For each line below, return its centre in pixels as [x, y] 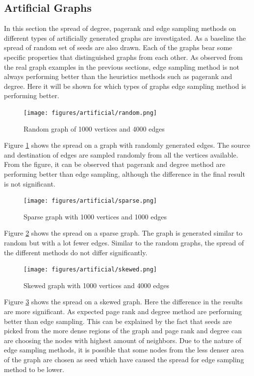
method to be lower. [34, 369]
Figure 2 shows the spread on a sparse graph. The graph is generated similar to [123, 233]
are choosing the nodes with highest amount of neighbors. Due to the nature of [123, 340]
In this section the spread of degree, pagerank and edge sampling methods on [120, 28]
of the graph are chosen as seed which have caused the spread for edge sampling [124, 360]
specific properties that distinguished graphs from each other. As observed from [123, 57]
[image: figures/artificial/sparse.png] [90, 201]
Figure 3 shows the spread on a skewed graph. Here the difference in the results [123, 302]
